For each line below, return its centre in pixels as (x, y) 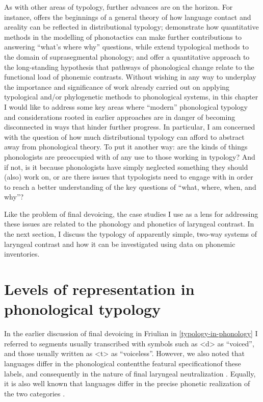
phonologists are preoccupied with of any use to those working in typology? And (130, 156)
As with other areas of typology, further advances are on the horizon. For (119, 7)
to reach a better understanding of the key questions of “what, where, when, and (130, 186)
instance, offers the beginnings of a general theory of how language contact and (128, 17)
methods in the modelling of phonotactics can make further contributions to (123, 36)
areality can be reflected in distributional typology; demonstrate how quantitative (131, 27)
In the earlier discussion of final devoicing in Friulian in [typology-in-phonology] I (131, 333)
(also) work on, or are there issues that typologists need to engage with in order (129, 177)
